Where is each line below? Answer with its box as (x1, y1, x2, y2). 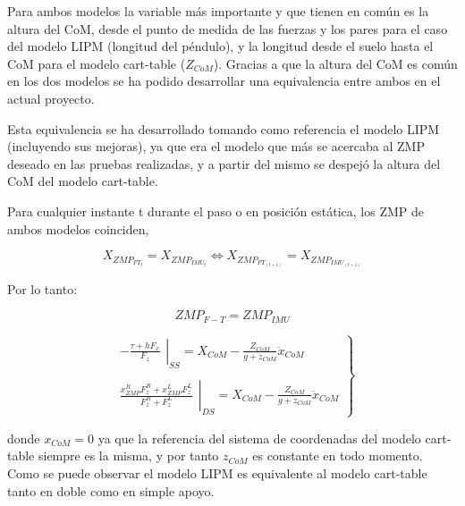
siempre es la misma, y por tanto (38, 446, 219, 465)
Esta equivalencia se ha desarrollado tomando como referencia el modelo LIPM (7, 119, 440, 138)
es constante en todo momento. (252, 446, 423, 465)
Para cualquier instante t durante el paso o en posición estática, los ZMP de (7, 201, 424, 220)
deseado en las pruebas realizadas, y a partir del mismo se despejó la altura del (7, 154, 441, 173)
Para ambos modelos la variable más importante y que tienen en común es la (7, 2, 429, 20)
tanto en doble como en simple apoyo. (7, 481, 215, 500)
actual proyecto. (7, 89, 95, 107)
